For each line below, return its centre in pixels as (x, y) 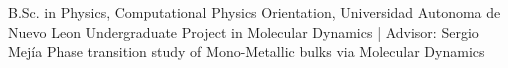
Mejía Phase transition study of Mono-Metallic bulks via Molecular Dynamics (246, 51)
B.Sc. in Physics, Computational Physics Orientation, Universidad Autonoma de (254, 12)
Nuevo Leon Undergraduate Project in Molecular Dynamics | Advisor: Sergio (243, 31)
